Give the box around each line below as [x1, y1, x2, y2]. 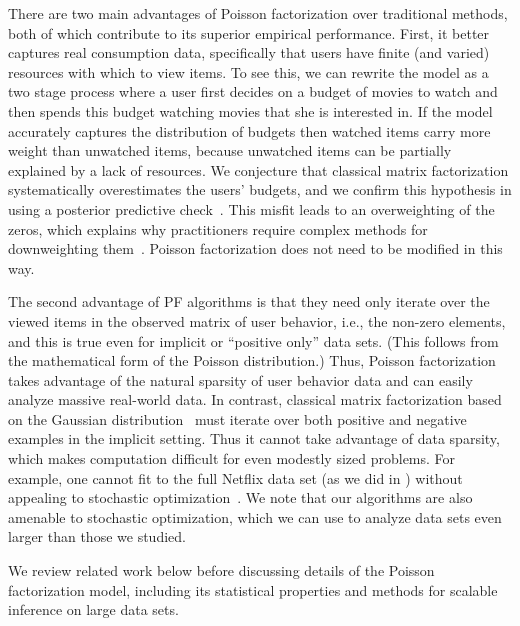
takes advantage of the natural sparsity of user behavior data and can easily [8, 369, 473, 390]
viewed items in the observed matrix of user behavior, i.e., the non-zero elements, [8, 310, 506, 331]
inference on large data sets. [8, 599, 179, 620]
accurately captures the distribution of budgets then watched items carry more [8, 120, 491, 141]
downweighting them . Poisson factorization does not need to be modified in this [8, 238, 503, 259]
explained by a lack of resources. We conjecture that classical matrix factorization [8, 159, 509, 180]
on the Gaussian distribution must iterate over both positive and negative [8, 408, 467, 429]
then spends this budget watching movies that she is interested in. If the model [8, 100, 493, 121]
